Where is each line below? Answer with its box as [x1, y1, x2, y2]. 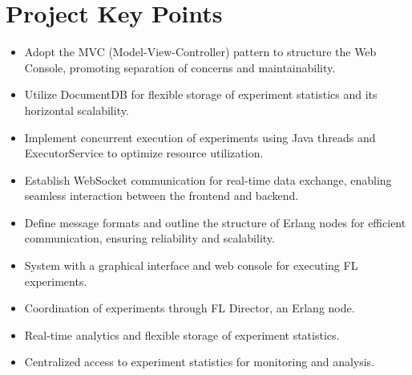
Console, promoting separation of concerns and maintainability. [24, 59, 336, 75]
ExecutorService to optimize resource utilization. [24, 145, 264, 161]
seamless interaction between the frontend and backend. [24, 187, 299, 204]
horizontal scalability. [24, 101, 129, 118]
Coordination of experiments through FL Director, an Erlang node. [24, 300, 355, 316]
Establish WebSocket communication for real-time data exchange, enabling [24, 171, 392, 188]
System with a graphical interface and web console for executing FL [24, 257, 358, 274]
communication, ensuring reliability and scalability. [24, 230, 275, 247]
